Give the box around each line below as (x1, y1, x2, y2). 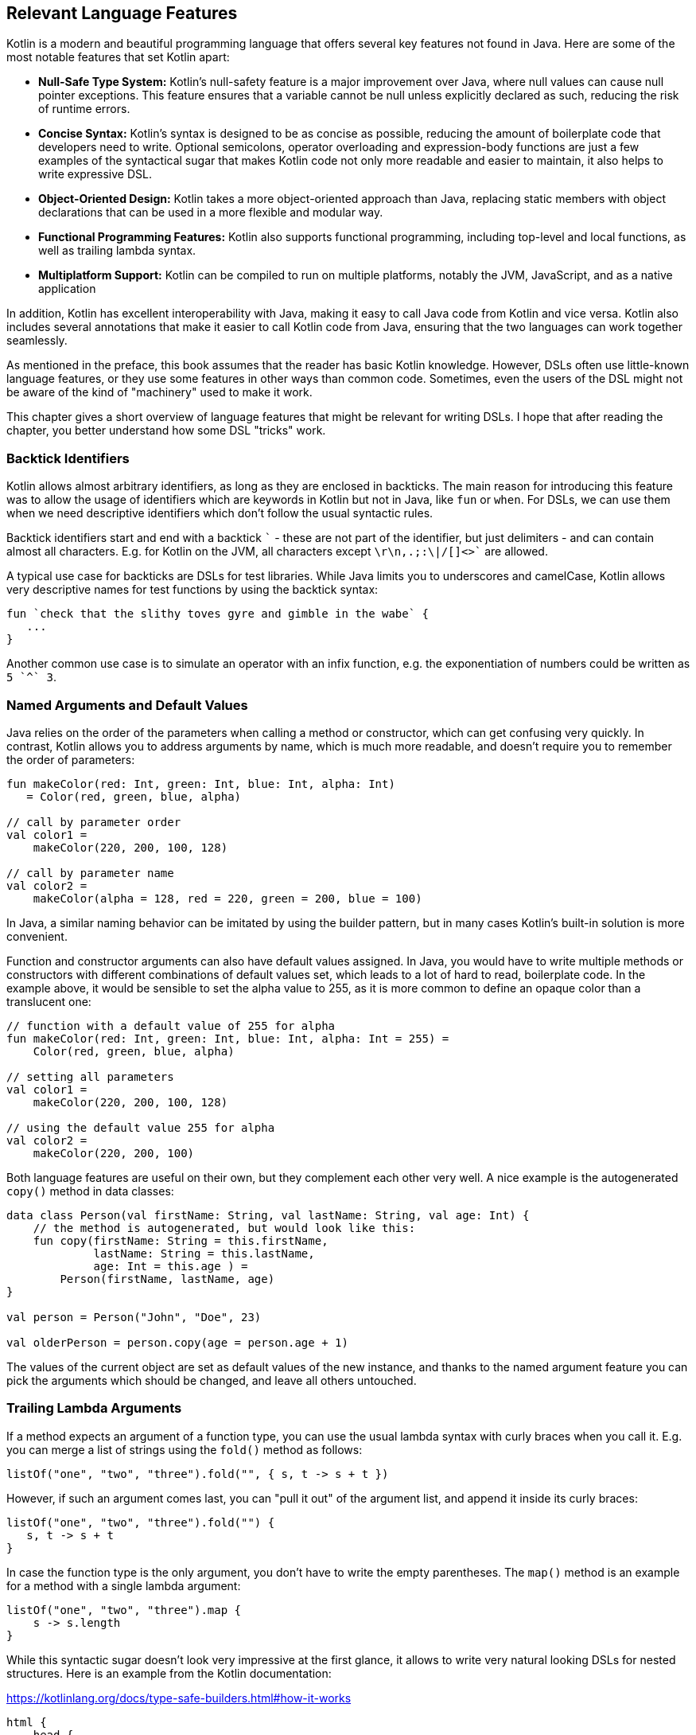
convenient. (6, 929, 68, 943)
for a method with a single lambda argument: (6, 1578, 241, 1593)
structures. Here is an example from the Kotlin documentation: (6, 1666, 332, 1680)
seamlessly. (6, 333, 68, 348)
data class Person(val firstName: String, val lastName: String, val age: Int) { (6, 1208, 530, 1222)
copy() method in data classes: (6, 1183, 174, 1198)
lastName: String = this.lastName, (93, 1246, 315, 1260)
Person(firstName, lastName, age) (60, 1272, 275, 1285)
